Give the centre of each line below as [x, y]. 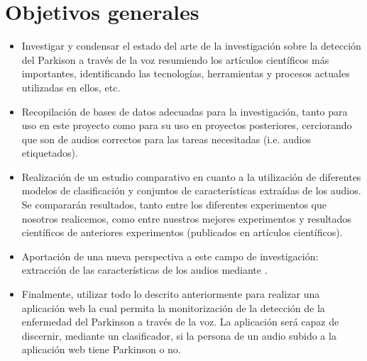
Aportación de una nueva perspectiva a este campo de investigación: [170, 256]
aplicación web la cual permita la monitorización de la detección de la [173, 307]
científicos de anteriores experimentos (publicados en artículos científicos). [182, 232]
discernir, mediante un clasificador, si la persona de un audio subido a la [179, 335]
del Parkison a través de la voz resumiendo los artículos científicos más [175, 59]
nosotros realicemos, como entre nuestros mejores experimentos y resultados [186, 218]
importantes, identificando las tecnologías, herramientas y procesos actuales [186, 73]
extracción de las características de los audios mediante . [144, 270]
